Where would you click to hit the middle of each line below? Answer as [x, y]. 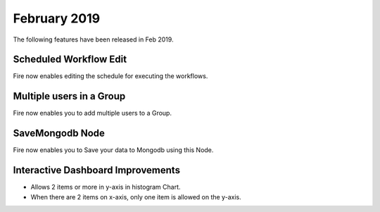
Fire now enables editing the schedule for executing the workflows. [110, 76]
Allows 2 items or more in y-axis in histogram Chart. [106, 187]
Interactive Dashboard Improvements [97, 170]
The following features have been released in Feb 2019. [93, 39]
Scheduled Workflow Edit [70, 60]
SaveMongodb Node [59, 133]
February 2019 [57, 18]
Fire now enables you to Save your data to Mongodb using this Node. [113, 150]
